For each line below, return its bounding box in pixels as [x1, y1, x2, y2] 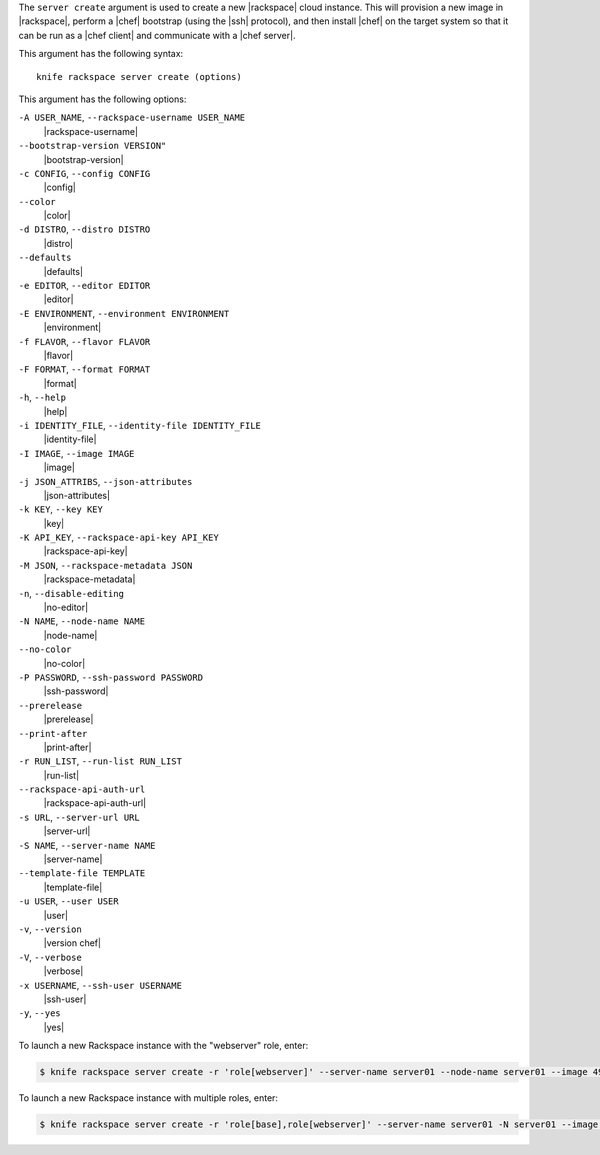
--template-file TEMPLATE [18, 868, 146, 879]
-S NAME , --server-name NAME [18, 839, 156, 851]
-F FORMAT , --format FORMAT [18, 363, 151, 375]
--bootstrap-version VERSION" [18, 140, 167, 152]
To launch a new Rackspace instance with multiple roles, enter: [18, 1092, 279, 1104]
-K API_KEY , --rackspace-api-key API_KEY [18, 531, 219, 544]
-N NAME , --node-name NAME [18, 615, 145, 627]
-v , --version [18, 923, 82, 935]
